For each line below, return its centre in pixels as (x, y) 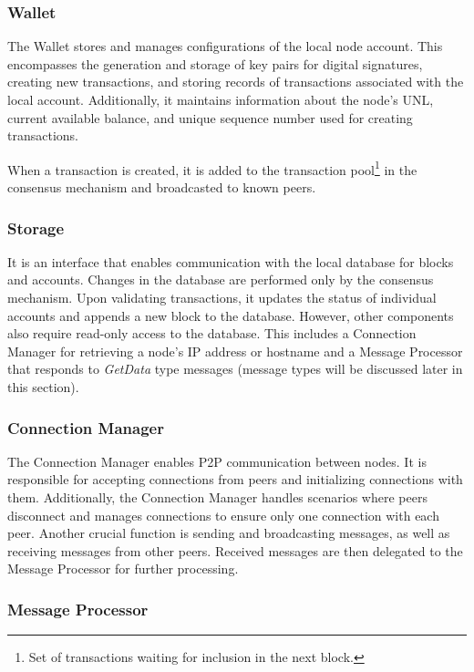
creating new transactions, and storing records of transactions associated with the (236, 82)
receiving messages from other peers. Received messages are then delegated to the (235, 550)
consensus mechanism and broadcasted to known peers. (162, 187)
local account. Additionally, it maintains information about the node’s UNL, (221, 99)
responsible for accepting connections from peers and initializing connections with (235, 479)
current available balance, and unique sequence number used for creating (210, 117)
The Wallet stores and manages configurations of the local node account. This (225, 46)
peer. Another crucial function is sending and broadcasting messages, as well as (229, 533)
